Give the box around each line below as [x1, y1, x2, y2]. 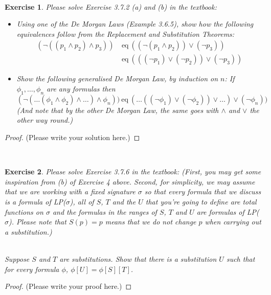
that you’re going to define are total [145, 196, 257, 207]
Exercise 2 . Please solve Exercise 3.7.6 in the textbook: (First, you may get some [5, 166, 261, 177]
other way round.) [16, 115, 73, 125]
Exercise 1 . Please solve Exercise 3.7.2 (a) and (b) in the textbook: [5, 1, 217, 12]
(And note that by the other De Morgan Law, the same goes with [16, 104, 219, 115]
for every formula [5, 263, 59, 274]
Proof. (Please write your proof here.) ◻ [5, 281, 132, 291]
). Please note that [9, 216, 66, 227]
